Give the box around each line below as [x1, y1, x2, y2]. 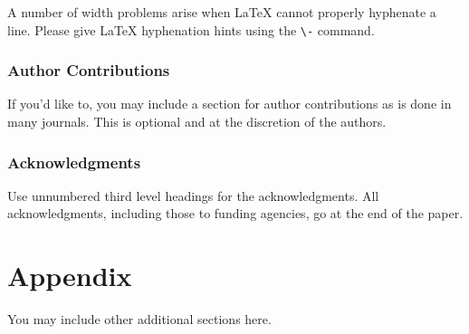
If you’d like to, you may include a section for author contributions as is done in [7, 94, 452, 113]
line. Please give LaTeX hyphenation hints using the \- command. [7, 20, 375, 39]
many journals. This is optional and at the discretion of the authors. [7, 112, 387, 131]
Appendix [7, 257, 132, 294]
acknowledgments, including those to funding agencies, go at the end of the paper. [7, 204, 464, 223]
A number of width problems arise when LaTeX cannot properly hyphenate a [7, 3, 436, 21]
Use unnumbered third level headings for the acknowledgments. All [7, 186, 379, 205]
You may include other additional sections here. [7, 310, 272, 329]
